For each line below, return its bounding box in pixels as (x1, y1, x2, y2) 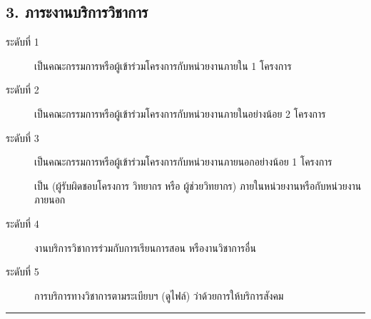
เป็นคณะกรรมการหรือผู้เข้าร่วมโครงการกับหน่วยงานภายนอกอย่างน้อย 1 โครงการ (34, 154, 332, 169)
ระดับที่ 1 (6, 34, 39, 49)
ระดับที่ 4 (6, 216, 39, 231)
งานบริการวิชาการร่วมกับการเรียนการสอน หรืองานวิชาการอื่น (34, 240, 256, 255)
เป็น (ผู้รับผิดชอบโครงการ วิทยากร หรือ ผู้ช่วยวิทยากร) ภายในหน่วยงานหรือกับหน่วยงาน (34, 178, 362, 193)
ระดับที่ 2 (6, 82, 39, 97)
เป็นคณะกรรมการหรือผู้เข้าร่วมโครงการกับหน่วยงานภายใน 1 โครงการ (34, 58, 292, 73)
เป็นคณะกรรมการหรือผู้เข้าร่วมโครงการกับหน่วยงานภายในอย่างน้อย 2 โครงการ (34, 106, 326, 121)
